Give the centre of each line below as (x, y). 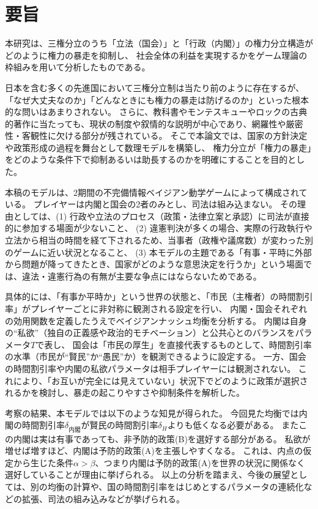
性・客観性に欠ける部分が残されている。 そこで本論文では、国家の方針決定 (156, 136)
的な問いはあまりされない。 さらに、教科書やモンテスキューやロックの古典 (156, 112)
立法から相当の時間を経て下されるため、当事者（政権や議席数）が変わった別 (159, 240)
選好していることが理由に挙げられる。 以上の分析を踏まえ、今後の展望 (148, 474)
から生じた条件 (43, 462)
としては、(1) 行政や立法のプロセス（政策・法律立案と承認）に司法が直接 (161, 216)
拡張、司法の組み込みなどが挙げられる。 (103, 498)
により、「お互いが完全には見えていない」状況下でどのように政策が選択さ (161, 380)
